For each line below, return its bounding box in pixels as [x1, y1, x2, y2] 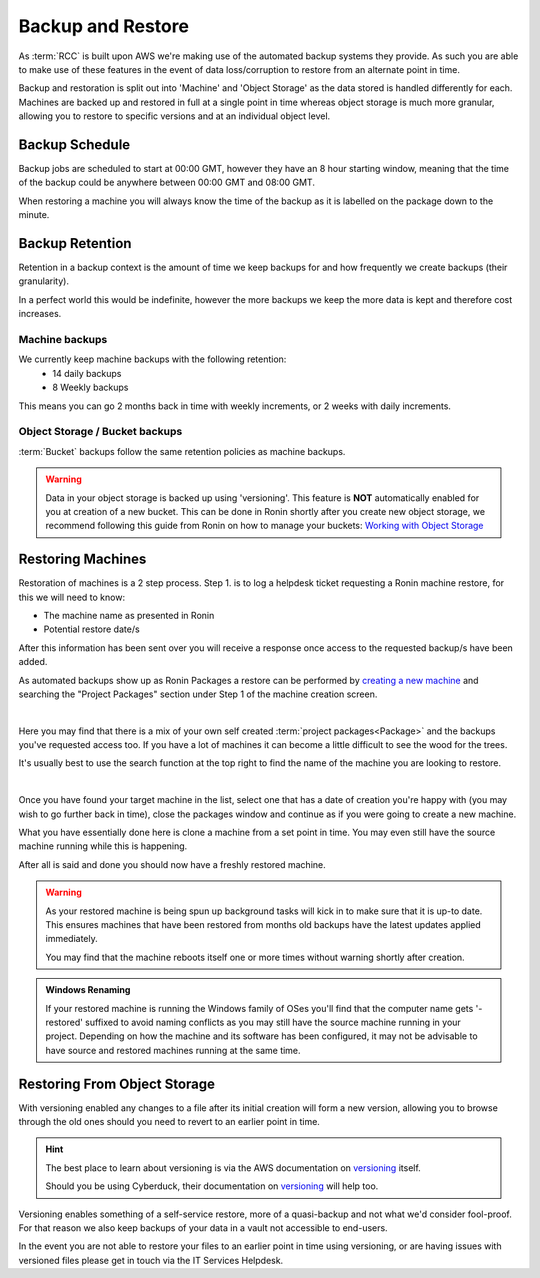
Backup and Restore [18, 15, 190, 37]
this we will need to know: [18, 591, 125, 603]
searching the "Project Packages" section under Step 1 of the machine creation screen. [18, 688, 378, 700]
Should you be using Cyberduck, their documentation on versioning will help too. [45, 1180, 379, 1192]
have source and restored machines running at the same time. [45, 1044, 301, 1056]
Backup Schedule [18, 136, 131, 153]
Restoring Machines [18, 551, 147, 568]
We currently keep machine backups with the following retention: [18, 353, 287, 365]
